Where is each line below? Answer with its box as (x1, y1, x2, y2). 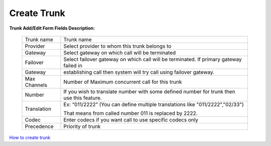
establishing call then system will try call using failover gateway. (63, 68, 215, 75)
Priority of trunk (63, 123, 101, 130)
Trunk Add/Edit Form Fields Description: (9, 25, 95, 31)
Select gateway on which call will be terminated (63, 49, 176, 56)
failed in (63, 62, 82, 69)
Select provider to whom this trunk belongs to (63, 43, 172, 50)
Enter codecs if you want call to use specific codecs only (63, 116, 198, 123)
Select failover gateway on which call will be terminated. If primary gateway (63, 56, 242, 63)
